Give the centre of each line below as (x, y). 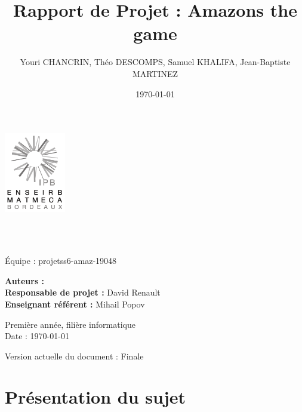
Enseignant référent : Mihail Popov (75, 304)
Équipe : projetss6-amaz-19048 (61, 261)
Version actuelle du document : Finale (74, 356)
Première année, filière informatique (70, 324)
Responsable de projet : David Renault (83, 292)
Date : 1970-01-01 (37, 336)
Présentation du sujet (95, 397)
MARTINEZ (155, 73)
